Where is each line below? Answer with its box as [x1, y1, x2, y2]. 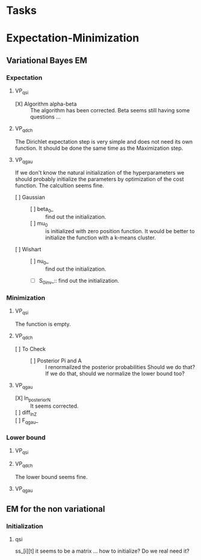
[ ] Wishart [14, 246, 42, 253]
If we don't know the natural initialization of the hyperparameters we [14, 169, 185, 176]
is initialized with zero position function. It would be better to [45, 228, 195, 235]
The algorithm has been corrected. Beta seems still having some [29, 106, 190, 114]
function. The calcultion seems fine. [14, 182, 104, 189]
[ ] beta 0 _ [29, 205, 54, 214]
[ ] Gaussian [14, 194, 45, 201]
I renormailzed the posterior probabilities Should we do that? [45, 363, 196, 370]
